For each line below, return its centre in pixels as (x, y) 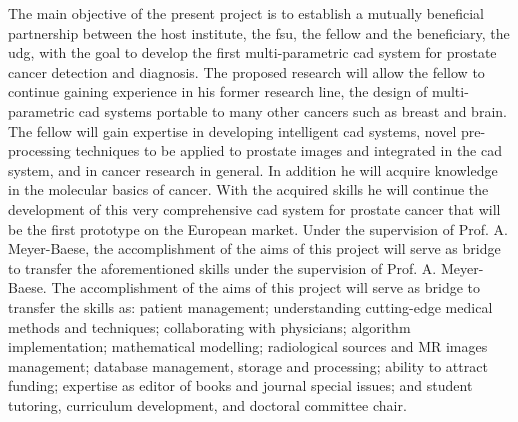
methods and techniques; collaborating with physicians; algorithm (209, 326)
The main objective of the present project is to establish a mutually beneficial (246, 13)
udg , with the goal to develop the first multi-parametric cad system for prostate (252, 52)
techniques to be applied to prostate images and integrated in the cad (288, 150)
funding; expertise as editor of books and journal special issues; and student (240, 385)
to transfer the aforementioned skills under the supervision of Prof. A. (222, 267)
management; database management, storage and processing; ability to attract (248, 365)
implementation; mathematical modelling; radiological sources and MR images (248, 346)
